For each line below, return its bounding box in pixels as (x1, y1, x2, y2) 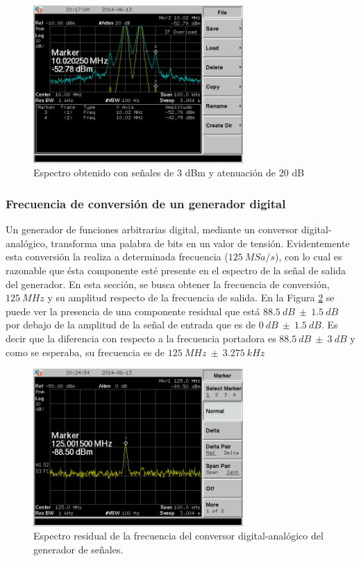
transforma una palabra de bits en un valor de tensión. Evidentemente (51, 235, 350, 250)
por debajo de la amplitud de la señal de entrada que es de (6, 317, 255, 332)
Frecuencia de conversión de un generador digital (6, 194, 286, 212)
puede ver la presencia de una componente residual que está (6, 303, 260, 318)
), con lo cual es (275, 249, 342, 264)
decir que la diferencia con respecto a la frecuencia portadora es (6, 330, 276, 345)
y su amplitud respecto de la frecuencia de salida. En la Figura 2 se (47, 290, 335, 305)
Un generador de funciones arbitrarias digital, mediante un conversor (6, 222, 299, 237)
